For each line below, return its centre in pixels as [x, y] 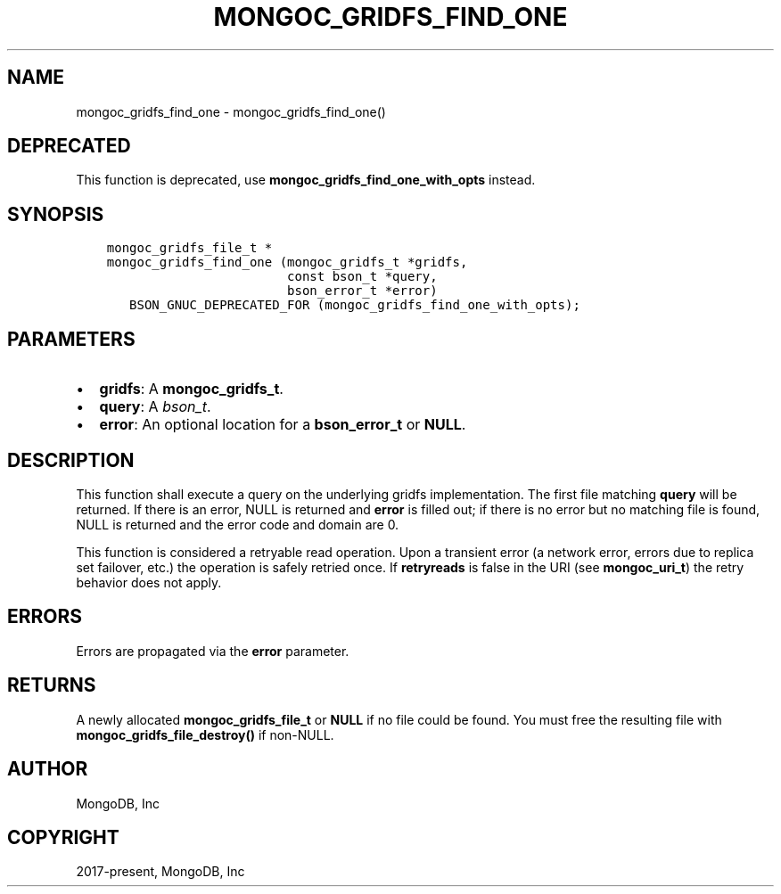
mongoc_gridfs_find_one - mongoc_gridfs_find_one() [231, 111]
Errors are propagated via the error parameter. [213, 651]
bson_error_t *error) [362, 291]
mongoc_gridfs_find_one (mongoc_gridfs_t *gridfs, [287, 262]
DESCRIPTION [71, 460]
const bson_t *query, [362, 277]
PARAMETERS [71, 339]
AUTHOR [48, 769]
